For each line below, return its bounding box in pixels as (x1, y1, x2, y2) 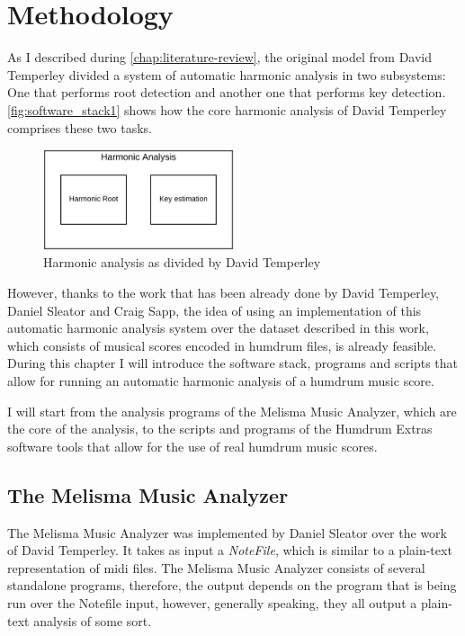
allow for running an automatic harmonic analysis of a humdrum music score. (7, 372, 434, 390)
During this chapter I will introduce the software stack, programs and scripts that (7, 354, 459, 372)
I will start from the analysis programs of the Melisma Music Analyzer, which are (7, 401, 457, 420)
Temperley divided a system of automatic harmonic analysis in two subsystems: (7, 65, 446, 84)
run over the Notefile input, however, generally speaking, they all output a (7, 594, 417, 612)
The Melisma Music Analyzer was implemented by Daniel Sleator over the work (7, 523, 447, 542)
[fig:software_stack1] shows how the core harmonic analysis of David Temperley (7, 100, 447, 119)
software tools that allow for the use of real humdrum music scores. (7, 436, 378, 455)
